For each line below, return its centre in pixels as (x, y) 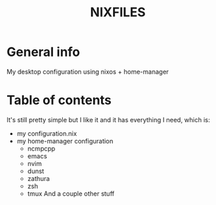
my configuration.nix (47, 133)
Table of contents (59, 100)
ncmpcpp (41, 148)
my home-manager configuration (65, 141)
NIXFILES (118, 12)
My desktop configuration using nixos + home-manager (88, 71)
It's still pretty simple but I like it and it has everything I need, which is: (108, 119)
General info (43, 52)
